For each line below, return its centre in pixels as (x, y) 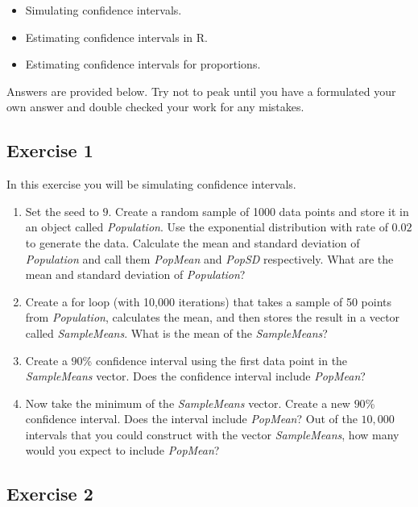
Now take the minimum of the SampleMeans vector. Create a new (188, 403)
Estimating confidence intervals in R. (116, 37)
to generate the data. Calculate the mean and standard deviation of (192, 242)
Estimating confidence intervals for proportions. (143, 64)
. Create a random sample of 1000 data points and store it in (259, 211)
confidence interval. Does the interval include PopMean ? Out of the (191, 419)
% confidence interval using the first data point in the (215, 360)
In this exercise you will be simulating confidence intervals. (151, 184)
